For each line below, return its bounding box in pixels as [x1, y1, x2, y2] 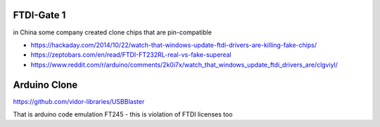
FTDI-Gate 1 [13, 9, 66, 21]
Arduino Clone [13, 79, 78, 91]
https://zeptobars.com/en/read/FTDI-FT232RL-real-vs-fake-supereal [30, 51, 232, 59]
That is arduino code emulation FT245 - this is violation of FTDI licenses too [13, 109, 233, 119]
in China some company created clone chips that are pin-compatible [13, 28, 213, 36]
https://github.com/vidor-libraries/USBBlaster [13, 97, 145, 105]
